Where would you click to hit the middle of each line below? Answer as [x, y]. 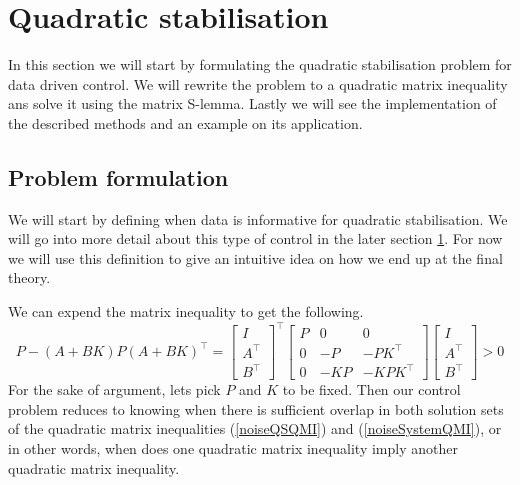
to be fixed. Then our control [371, 389]
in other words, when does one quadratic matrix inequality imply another [233, 448]
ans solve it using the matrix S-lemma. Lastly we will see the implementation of [252, 103]
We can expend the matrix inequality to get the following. [186, 311]
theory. [29, 277]
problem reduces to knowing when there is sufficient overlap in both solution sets [256, 408]
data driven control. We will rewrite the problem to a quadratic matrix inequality [258, 83]
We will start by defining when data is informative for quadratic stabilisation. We [258, 218]
